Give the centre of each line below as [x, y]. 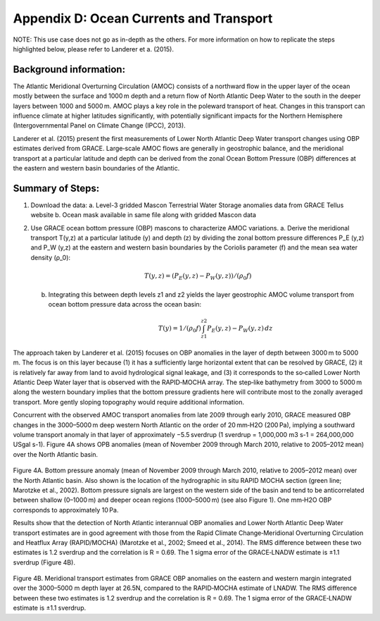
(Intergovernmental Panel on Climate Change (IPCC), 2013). [99, 125]
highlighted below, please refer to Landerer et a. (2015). [94, 49]
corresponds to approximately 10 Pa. [66, 510]
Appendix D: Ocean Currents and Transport [143, 18]
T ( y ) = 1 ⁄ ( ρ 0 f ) [180, 329]
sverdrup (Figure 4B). [44, 562]
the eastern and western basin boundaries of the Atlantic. [96, 168]
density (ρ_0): [50, 257]
